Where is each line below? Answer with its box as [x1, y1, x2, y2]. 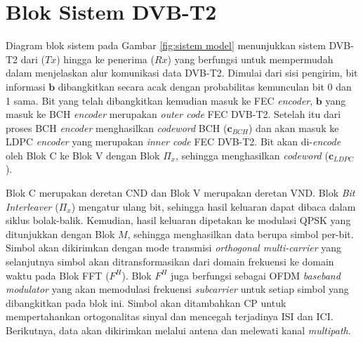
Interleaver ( [6, 199, 59, 213]
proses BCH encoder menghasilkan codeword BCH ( [6, 120, 227, 135]
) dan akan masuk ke [249, 120, 339, 135]
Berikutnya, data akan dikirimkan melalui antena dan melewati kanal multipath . [6, 323, 351, 337]
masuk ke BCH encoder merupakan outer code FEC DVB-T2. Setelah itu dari [6, 107, 341, 121]
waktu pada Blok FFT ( [6, 268, 110, 282]
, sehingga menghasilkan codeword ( [176, 147, 329, 162]
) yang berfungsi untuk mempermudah [167, 51, 334, 66]
